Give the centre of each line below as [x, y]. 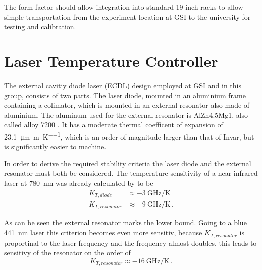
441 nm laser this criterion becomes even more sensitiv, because [103, 232]
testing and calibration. [40, 26]
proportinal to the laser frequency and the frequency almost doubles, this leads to [130, 243]
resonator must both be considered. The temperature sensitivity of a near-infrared [131, 173]
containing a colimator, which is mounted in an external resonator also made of [127, 105]
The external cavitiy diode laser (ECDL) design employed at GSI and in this [123, 85]
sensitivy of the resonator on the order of [67, 253]
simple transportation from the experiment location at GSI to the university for [127, 16]
